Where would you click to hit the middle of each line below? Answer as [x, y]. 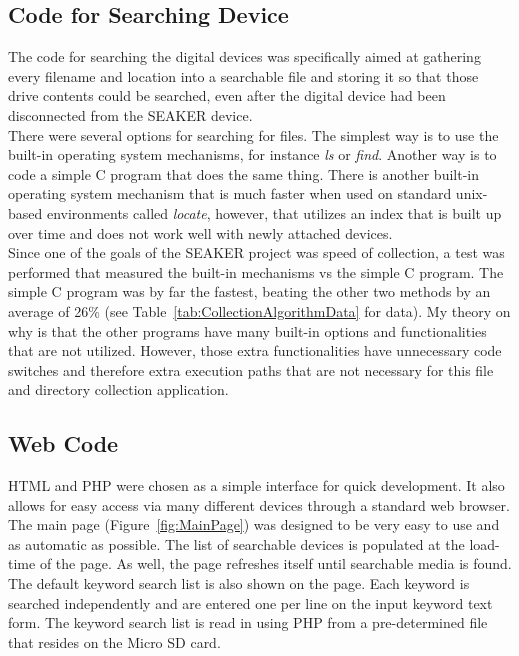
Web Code [63, 443]
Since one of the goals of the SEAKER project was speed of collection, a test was [256, 252]
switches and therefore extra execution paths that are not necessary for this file [251, 369]
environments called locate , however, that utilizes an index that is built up [274, 212]
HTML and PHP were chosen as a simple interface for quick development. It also [256, 485]
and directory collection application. [118, 389]
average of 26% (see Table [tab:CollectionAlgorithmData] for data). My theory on [259, 310]
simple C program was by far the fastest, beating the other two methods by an [249, 291]
